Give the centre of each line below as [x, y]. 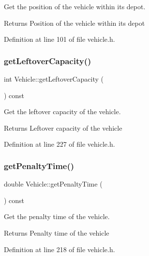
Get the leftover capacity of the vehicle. [62, 111]
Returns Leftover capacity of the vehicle [63, 128]
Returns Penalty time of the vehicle [57, 232]
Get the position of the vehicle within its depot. [75, 6]
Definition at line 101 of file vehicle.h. [60, 39]
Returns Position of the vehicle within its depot [74, 23]
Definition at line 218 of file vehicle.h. [60, 249]
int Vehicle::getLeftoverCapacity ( [54, 79]
